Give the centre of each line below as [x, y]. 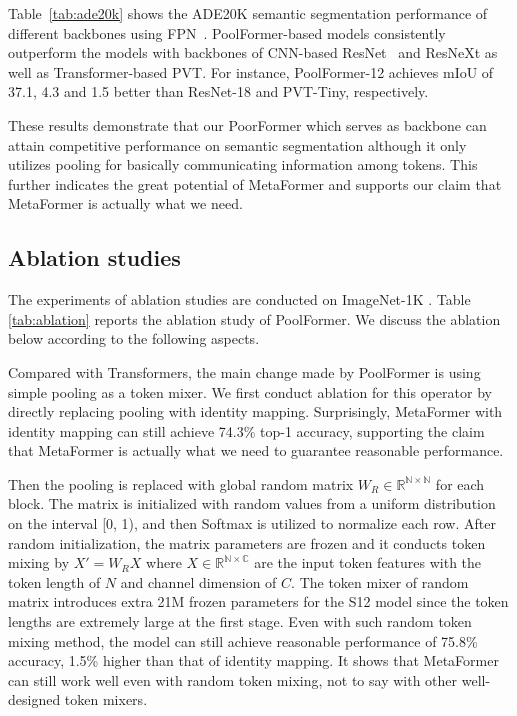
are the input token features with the [368, 562]
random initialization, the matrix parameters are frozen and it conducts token [247, 542]
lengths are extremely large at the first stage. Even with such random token [240, 621]
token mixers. [106, 699]
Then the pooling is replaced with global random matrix [181, 483]
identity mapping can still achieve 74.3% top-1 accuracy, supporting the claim [246, 430]
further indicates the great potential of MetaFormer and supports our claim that [255, 183]
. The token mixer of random [380, 581]
